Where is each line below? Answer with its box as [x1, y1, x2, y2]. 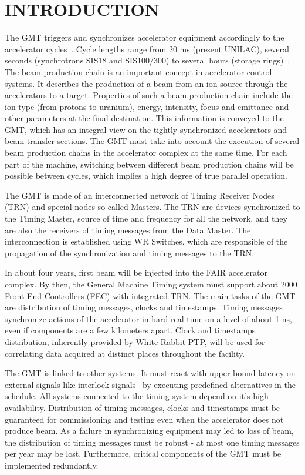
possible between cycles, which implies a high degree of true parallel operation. [5, 169, 287, 182]
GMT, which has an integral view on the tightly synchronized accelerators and [5, 123, 287, 135]
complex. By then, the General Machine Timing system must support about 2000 [5, 278, 297, 290]
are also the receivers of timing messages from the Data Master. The [5, 223, 251, 236]
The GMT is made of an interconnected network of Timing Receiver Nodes [5, 189, 274, 201]
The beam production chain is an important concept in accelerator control [5, 65, 272, 78]
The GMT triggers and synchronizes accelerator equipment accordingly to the [5, 31, 284, 44]
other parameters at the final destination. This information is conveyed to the [5, 112, 284, 124]
